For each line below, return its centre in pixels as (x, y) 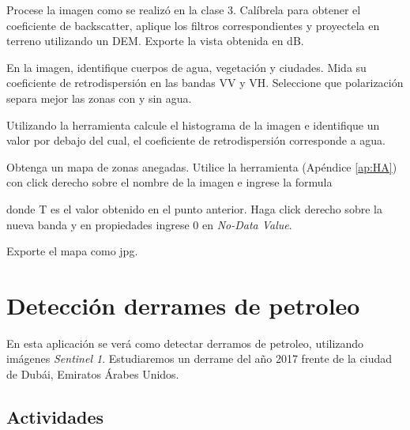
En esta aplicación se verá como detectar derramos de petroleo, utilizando (185, 343)
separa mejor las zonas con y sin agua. (99, 98)
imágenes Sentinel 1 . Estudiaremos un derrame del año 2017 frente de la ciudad (199, 358)
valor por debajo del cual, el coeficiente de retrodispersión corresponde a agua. (196, 140)
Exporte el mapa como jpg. (72, 251)
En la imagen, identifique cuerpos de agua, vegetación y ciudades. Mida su (186, 67)
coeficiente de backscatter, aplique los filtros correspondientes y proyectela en (193, 25)
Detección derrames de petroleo (183, 305)
